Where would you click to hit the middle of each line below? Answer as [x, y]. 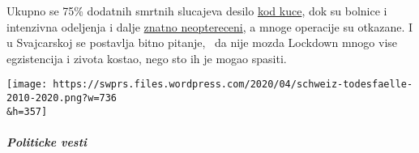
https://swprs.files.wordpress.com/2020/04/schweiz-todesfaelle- [233, 85]
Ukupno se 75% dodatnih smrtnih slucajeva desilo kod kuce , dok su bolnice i [197, 11]
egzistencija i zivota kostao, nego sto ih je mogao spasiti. [147, 58]
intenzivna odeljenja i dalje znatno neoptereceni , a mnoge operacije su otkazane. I [210, 26]
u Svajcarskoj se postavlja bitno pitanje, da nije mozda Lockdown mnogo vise [202, 42]
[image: [27, 85]
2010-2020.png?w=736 [62, 98]
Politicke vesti [47, 141]
